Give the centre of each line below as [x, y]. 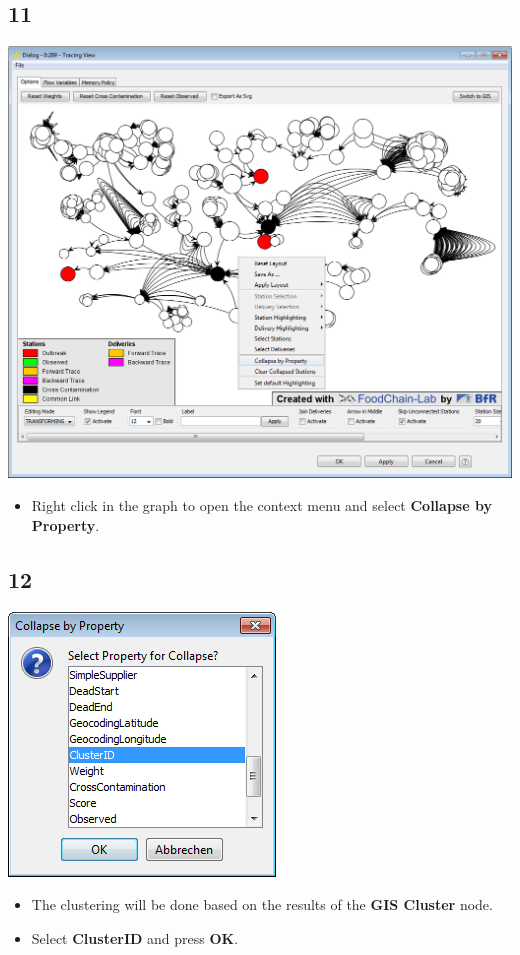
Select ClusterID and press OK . [135, 938]
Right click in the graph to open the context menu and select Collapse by [261, 505]
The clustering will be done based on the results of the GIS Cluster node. [262, 904]
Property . [65, 525]
